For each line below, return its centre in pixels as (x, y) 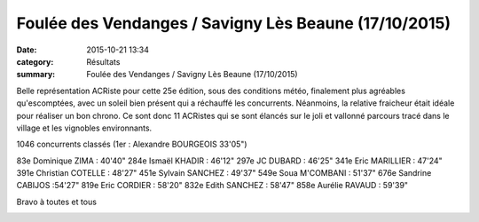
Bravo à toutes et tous (57, 202)
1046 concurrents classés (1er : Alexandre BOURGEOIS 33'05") (132, 144)
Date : (27, 50)
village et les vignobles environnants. (84, 128)
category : (35, 61)
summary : (36, 75)
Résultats (103, 61)
